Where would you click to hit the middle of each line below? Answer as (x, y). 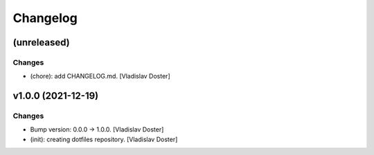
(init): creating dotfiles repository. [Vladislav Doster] (104, 139)
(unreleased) (42, 42)
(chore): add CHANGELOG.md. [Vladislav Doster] (100, 76)
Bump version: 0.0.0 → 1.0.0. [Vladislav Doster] (97, 130)
